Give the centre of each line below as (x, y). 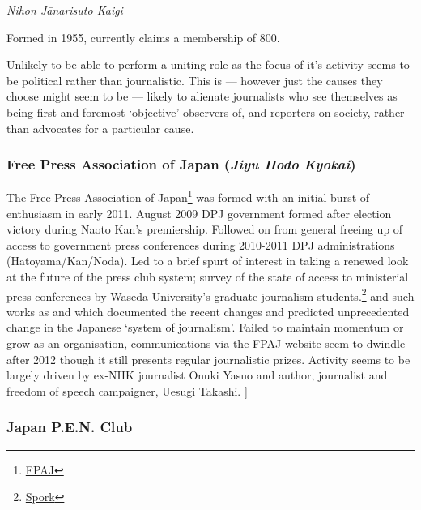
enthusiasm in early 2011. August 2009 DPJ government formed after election (199, 213)
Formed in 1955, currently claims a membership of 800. (143, 37)
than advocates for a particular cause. (100, 128)
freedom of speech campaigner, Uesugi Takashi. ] (127, 390)
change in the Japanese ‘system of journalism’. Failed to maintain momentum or (205, 327)
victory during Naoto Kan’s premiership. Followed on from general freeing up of (205, 229)
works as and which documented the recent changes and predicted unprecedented (208, 311)
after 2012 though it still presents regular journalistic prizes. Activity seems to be (208, 359)
